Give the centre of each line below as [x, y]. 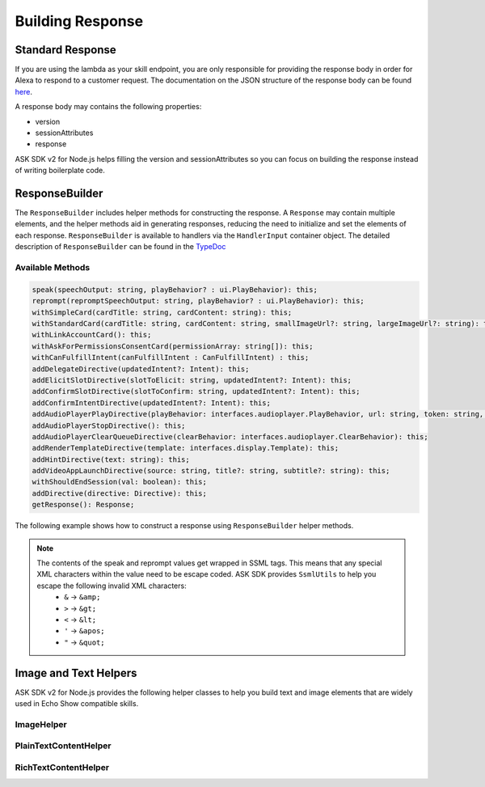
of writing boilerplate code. [60, 171]
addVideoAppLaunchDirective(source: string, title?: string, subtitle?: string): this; [211, 471]
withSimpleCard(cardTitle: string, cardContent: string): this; [162, 312]
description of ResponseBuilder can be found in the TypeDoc [120, 247]
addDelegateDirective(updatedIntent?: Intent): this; [141, 369]
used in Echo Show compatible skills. [77, 704]
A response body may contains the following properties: [108, 107]
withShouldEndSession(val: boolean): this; [120, 482]
